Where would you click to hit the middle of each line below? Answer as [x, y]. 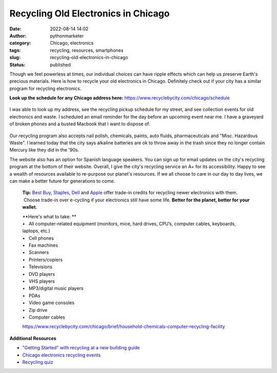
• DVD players [39, 274]
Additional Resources [33, 338]
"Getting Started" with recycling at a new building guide [81, 348]
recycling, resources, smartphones [87, 50]
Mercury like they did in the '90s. [44, 150]
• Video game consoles [48, 303]
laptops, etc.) [36, 231]
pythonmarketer [67, 35]
